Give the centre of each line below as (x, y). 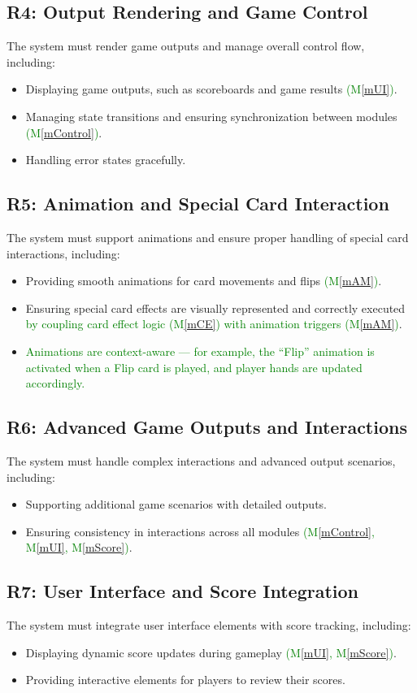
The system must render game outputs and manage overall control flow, (186, 46)
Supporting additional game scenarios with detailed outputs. (176, 504)
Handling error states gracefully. (106, 160)
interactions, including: (63, 253)
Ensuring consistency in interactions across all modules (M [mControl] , (200, 531)
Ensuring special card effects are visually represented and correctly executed (215, 308)
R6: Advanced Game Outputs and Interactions (207, 427)
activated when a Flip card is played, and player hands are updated (194, 367)
